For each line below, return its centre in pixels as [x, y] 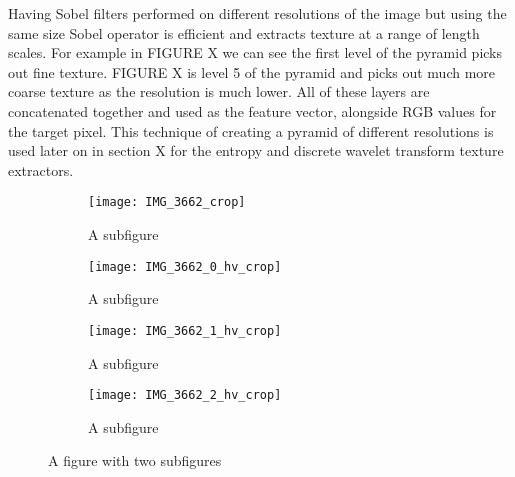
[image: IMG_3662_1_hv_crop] [185, 330]
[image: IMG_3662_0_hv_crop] [185, 266]
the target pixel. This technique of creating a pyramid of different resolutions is [251, 130]
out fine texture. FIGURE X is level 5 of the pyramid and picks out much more [252, 71]
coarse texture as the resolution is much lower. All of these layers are [219, 91]
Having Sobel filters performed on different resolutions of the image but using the [257, 13]
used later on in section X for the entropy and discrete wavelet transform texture [256, 150]
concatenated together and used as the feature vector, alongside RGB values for [252, 110]
